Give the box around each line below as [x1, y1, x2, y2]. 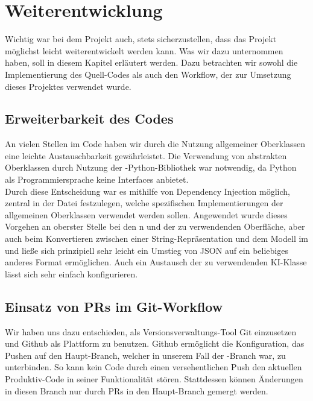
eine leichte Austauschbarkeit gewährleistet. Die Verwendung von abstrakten [5, 149, 287, 162]
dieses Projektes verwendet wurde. [5, 80, 131, 92]
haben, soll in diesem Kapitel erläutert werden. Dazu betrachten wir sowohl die [5, 56, 298, 69]
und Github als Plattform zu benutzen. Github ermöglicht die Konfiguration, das [5, 337, 305, 350]
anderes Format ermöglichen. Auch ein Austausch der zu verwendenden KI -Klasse [5, 256, 307, 268]
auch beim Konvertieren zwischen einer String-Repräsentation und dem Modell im [5, 232, 308, 245]
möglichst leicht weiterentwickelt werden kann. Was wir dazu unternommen [5, 44, 283, 57]
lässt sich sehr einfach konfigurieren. [5, 267, 138, 280]
